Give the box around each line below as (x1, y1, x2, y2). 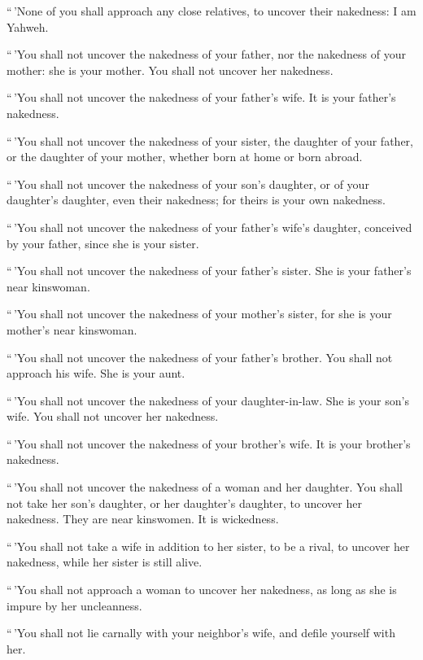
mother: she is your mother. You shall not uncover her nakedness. (7, 61, 334, 78)
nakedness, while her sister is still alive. (7, 553, 203, 570)
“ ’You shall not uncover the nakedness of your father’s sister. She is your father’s (7, 262, 412, 279)
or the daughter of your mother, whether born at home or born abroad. (7, 148, 363, 165)
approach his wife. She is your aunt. (7, 365, 185, 382)
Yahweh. (7, 18, 49, 35)
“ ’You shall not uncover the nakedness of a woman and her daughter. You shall (7, 479, 403, 496)
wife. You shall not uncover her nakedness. (7, 408, 219, 425)
